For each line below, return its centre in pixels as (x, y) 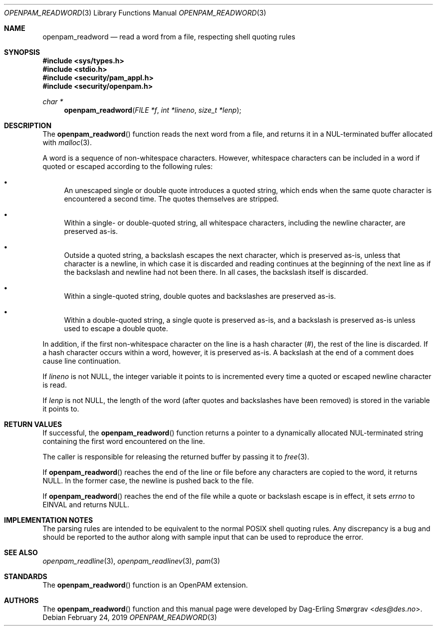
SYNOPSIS (22, 52)
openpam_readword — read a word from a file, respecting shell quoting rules (169, 37)
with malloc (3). (67, 142)
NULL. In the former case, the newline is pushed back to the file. (148, 481)
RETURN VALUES (33, 424)
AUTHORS (21, 600)
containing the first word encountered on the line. (124, 441)
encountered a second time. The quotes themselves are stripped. (171, 199)
